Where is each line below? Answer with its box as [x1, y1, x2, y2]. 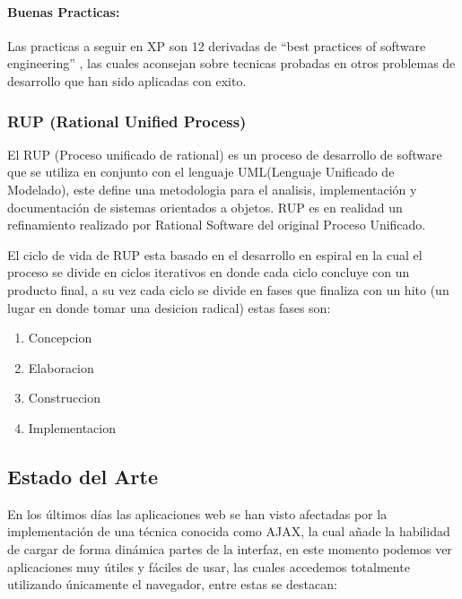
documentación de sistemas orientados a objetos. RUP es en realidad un [7, 197, 403, 216]
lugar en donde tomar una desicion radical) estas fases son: [7, 298, 331, 317]
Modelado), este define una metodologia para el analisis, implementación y [7, 179, 417, 198]
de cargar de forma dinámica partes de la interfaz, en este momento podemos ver [7, 539, 452, 558]
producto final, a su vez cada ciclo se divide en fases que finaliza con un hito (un [7, 280, 449, 299]
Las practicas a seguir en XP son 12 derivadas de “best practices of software [7, 36, 426, 55]
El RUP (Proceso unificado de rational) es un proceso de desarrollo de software [7, 144, 442, 163]
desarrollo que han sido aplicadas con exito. [7, 71, 247, 90]
